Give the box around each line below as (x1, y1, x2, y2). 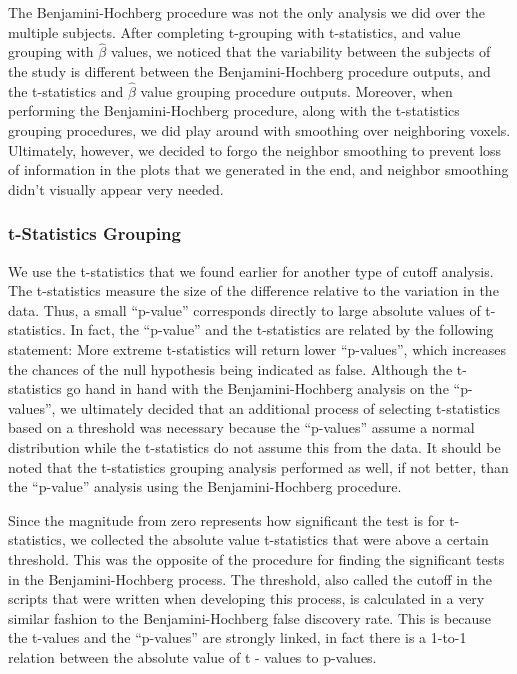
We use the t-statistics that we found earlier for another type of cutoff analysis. (8, 260, 494, 281)
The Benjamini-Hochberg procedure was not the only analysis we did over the (8, 2, 485, 22)
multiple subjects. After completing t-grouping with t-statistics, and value (8, 21, 461, 42)
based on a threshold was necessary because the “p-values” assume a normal (8, 417, 475, 438)
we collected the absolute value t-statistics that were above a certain (70, 529, 489, 550)
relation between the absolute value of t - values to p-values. (8, 646, 377, 667)
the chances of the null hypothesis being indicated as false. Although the (8, 358, 453, 379)
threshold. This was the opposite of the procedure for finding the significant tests (8, 548, 505, 569)
